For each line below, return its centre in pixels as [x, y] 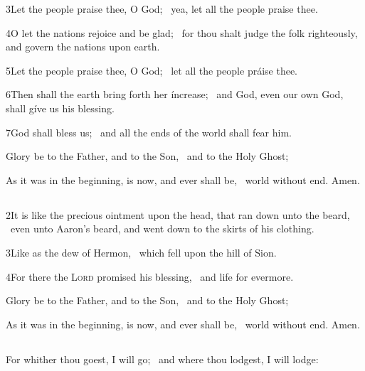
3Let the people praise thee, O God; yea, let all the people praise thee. [162, 9]
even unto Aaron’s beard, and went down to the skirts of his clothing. [162, 228]
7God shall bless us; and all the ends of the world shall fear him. [149, 132]
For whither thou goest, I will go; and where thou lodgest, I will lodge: [162, 359]
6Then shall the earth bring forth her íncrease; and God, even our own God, [175, 94]
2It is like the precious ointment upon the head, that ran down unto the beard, [178, 214]
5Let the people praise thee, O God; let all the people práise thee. [152, 70]
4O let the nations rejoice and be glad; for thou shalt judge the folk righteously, [182, 32]
